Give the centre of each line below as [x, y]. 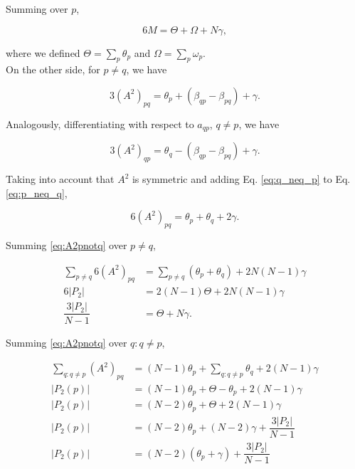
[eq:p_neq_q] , [37, 193]
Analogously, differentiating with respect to [100, 123]
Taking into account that [60, 179]
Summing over [37, 9]
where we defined [43, 52]
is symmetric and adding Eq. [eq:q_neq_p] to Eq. [241, 179]
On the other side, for [53, 69]
